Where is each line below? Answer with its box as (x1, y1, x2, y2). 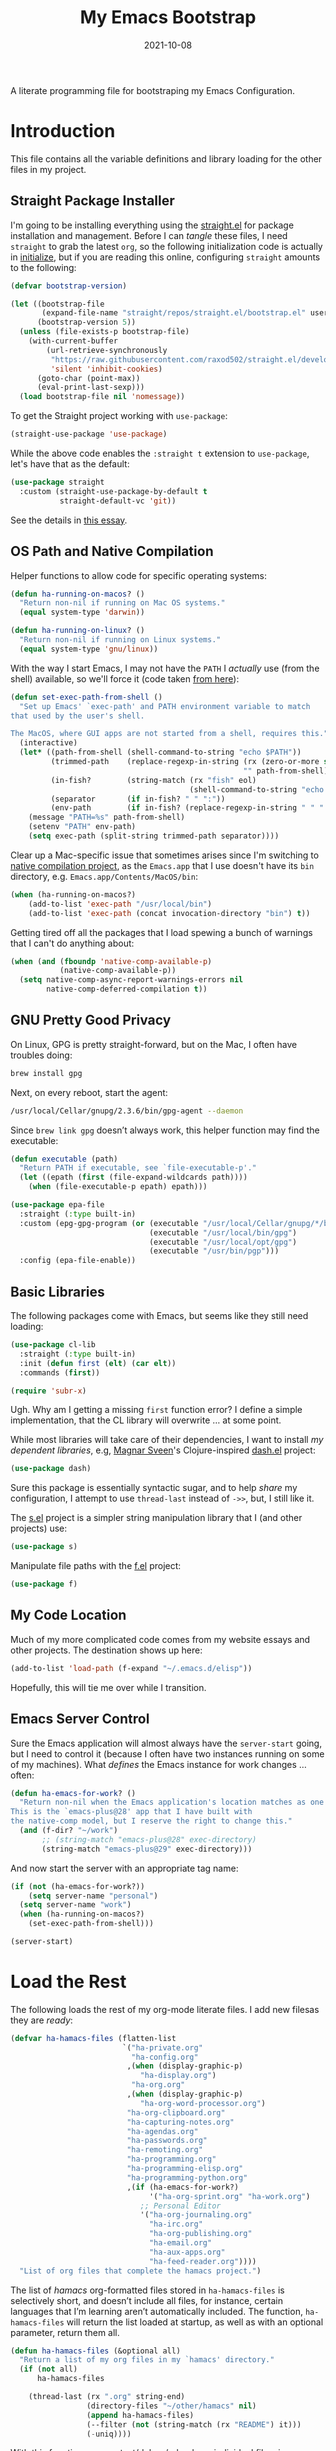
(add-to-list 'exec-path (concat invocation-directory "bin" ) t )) (28, 908, 311, 918)
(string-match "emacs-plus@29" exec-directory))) (41, 1844, 253, 1854)
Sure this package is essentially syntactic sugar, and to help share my (10, 1482, 298, 1494)
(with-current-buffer (28, 336, 118, 346)
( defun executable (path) (10, 1154, 118, 1164)
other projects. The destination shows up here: (10, 1644, 203, 1656)
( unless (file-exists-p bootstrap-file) (19, 327, 190, 337)
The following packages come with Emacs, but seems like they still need (10, 1310, 309, 1321)
